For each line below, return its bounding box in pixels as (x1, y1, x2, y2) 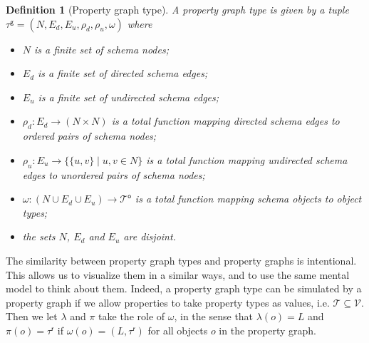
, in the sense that (174, 309, 254, 324)
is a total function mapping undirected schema (146, 152, 348, 167)
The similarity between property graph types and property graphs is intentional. (6, 252, 357, 267)
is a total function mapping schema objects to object (135, 191, 362, 206)
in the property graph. (219, 322, 317, 337)
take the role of (98, 309, 165, 324)
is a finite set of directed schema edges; (38, 66, 208, 81)
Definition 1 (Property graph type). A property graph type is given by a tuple (6, 2, 349, 16)
